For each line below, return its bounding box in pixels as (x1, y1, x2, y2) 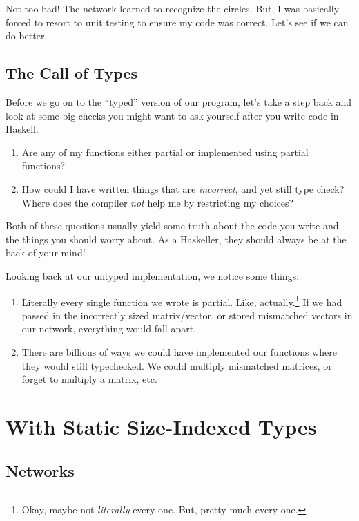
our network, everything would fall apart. (21, 321, 196, 336)
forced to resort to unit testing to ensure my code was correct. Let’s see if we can (6, 15, 349, 29)
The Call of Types (6, 62, 138, 84)
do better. (6, 28, 48, 43)
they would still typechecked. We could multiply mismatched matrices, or (21, 358, 332, 372)
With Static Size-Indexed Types (6, 412, 317, 440)
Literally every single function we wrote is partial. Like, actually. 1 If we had (21, 292, 342, 309)
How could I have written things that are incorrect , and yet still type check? (21, 181, 345, 196)
